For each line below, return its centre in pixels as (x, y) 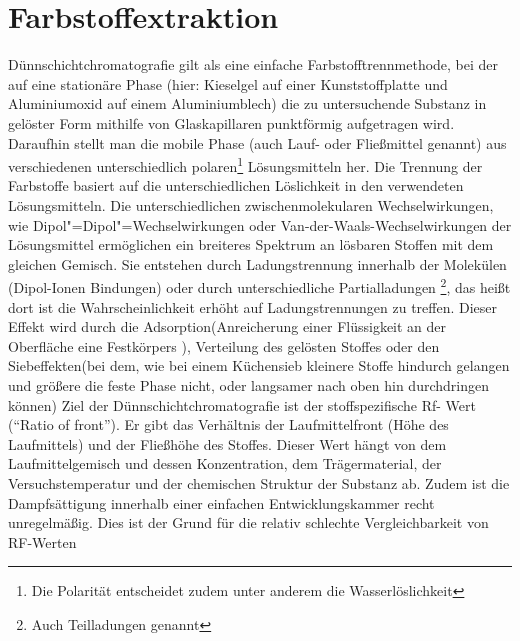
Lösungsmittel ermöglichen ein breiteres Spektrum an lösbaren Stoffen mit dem (251, 244)
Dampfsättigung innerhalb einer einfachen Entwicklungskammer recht (221, 502)
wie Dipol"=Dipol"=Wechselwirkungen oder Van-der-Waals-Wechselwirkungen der (260, 224)
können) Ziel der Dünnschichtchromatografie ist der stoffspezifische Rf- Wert (242, 404)
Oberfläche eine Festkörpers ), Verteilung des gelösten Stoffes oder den (224, 345)
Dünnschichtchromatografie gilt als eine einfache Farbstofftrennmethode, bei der (253, 64)
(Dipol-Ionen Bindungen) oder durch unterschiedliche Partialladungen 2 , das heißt (259, 285)
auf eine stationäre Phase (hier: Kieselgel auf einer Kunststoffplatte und (228, 83)
